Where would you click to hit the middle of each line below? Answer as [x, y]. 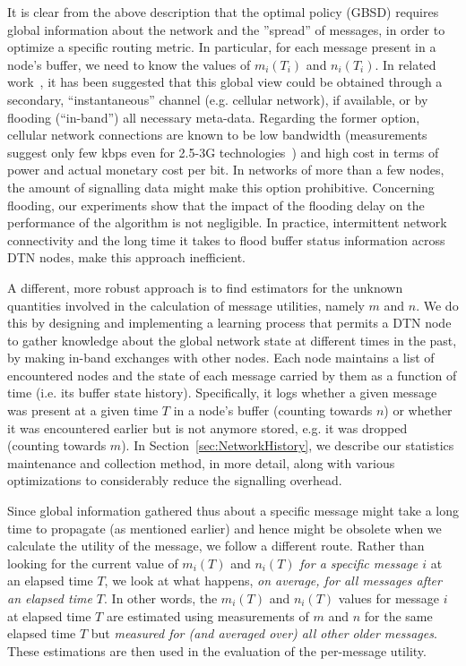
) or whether [418, 410]
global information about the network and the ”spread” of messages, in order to [226, 29]
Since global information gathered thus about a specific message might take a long [233, 511]
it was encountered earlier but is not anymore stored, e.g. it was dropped [207, 427]
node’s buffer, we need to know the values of [129, 64]
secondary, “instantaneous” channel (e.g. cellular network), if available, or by [218, 99]
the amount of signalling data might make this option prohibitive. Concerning [221, 187]
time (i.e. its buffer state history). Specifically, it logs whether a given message [222, 393]
